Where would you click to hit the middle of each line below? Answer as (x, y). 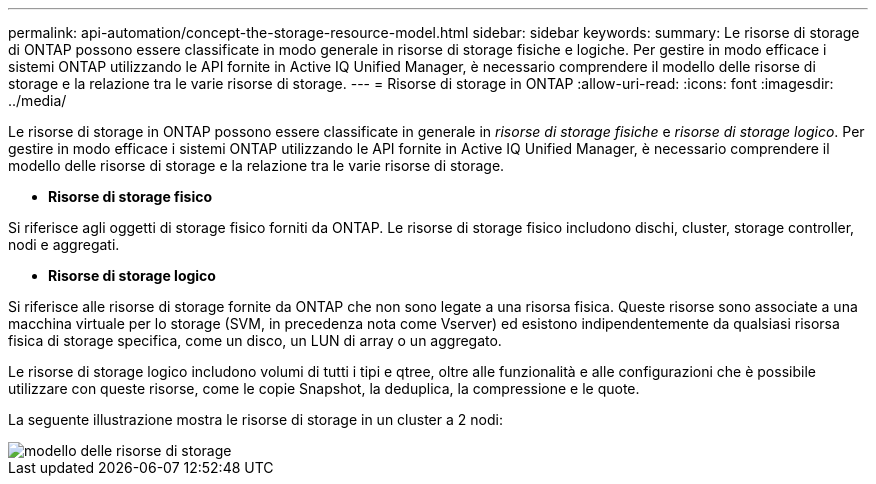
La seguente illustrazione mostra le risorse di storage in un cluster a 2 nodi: (255, 419)
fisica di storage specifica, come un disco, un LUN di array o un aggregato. (255, 340)
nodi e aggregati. (64, 244)
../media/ (37, 100)
